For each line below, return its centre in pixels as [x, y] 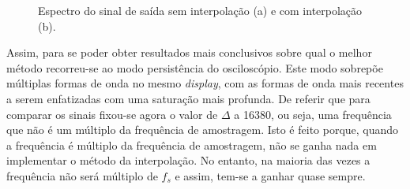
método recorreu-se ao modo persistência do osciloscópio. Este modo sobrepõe [195, 67]
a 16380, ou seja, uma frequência [313, 114]
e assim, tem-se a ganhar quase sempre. [270, 175]
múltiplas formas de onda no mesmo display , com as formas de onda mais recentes [205, 83]
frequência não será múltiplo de [82, 175]
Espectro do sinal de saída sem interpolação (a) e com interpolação [200, 10]
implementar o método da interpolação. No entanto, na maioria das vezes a [188, 160]
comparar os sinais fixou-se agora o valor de [112, 114]
